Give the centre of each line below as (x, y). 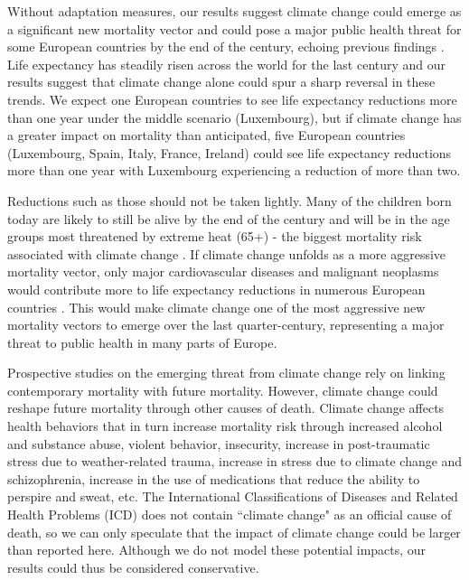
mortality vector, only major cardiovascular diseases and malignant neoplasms (223, 271)
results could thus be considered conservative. (133, 567)
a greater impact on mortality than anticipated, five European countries (206, 135)
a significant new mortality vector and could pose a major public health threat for (234, 28)
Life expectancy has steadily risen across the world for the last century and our (227, 64)
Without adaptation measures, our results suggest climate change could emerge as (234, 11)
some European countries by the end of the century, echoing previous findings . (226, 47)
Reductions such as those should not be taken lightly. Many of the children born (230, 200)
